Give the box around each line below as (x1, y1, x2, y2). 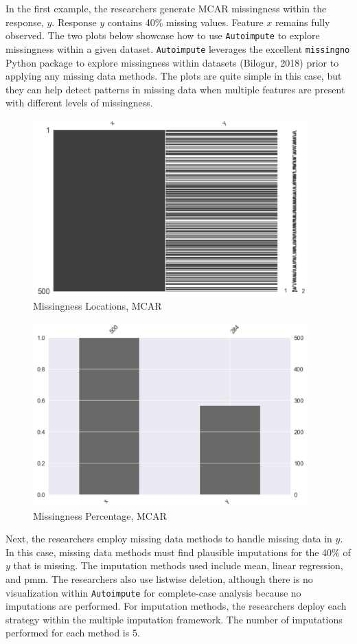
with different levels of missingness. (5, 95, 153, 110)
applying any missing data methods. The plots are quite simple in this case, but (5, 69, 342, 83)
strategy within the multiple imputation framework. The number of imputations (5, 612, 343, 626)
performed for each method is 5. (5, 625, 140, 640)
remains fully (275, 14, 330, 29)
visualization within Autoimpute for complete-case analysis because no (5, 585, 301, 599)
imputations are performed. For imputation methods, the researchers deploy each (5, 599, 347, 613)
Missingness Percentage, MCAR (33, 508, 167, 522)
